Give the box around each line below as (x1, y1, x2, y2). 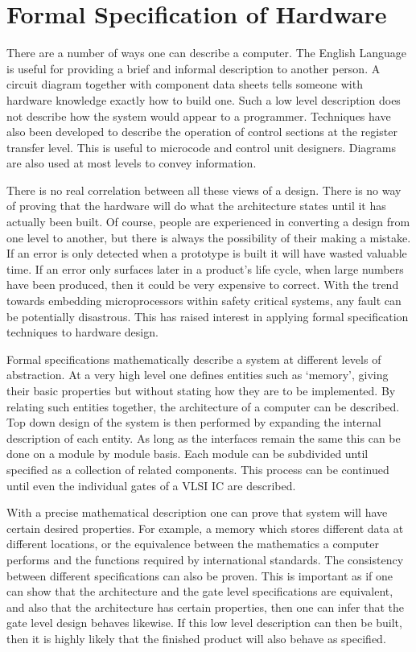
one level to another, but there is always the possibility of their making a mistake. (6, 229, 411, 246)
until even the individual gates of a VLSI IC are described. (6, 477, 296, 493)
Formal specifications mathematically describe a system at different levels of (6, 350, 381, 367)
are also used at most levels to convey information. (6, 155, 257, 171)
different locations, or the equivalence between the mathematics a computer (6, 535, 379, 552)
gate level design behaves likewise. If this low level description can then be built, (6, 614, 402, 631)
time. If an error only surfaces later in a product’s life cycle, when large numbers (6, 260, 404, 277)
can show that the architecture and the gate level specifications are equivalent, (6, 583, 393, 600)
